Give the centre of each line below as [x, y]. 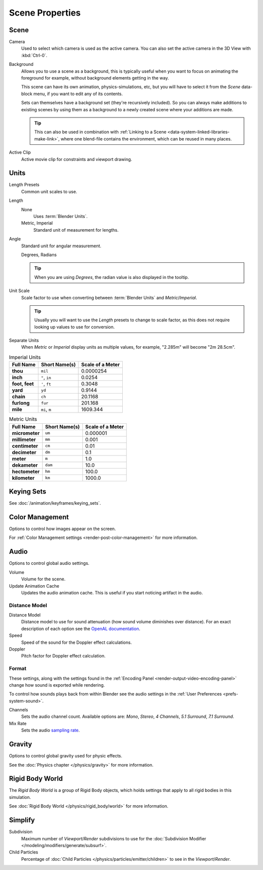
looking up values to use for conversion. [75, 327]
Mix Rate [18, 723]
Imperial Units [25, 357]
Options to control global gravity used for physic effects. [66, 756]
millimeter [24, 439]
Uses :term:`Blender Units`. [60, 216]
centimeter [25, 446]
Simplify [22, 820]
